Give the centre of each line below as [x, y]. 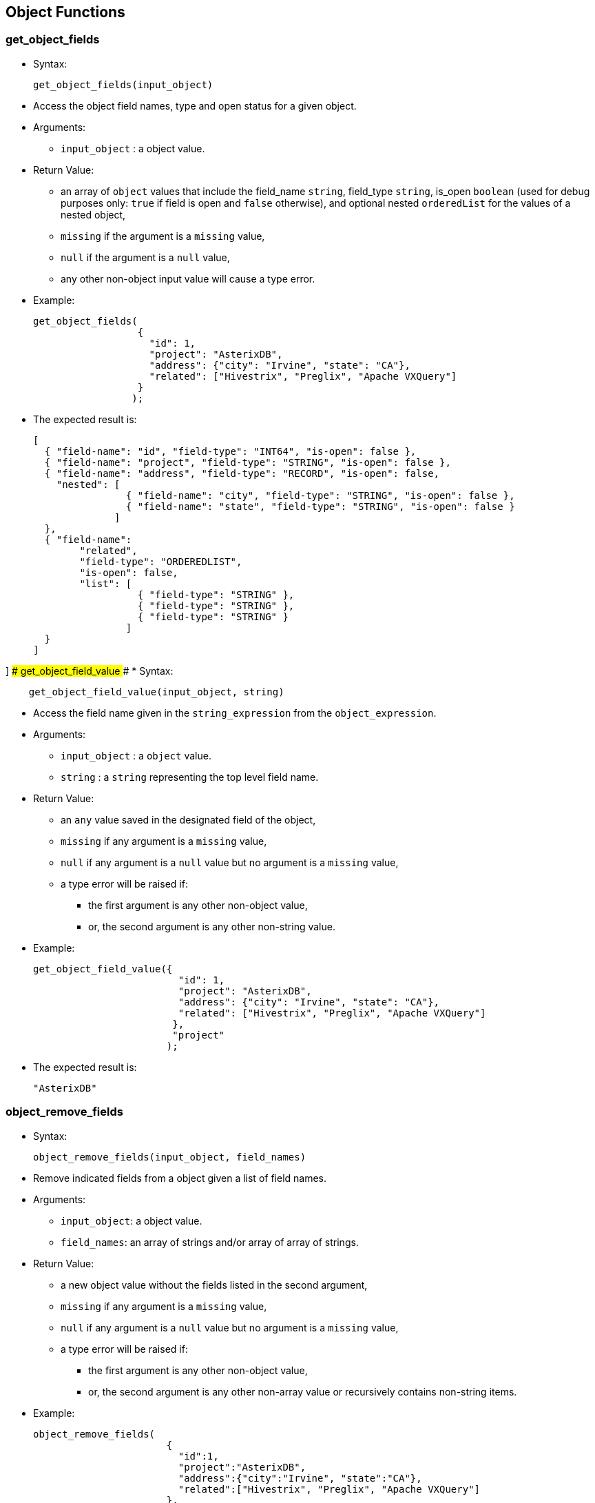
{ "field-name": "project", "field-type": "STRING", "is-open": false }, [248, 462]
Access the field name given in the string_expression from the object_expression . [235, 713]
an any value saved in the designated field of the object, [188, 819]
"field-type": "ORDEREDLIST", [161, 561]
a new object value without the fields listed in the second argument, [214, 1285]
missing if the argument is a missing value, [163, 236]
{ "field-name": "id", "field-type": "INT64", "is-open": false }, [230, 451]
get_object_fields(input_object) [123, 84]
